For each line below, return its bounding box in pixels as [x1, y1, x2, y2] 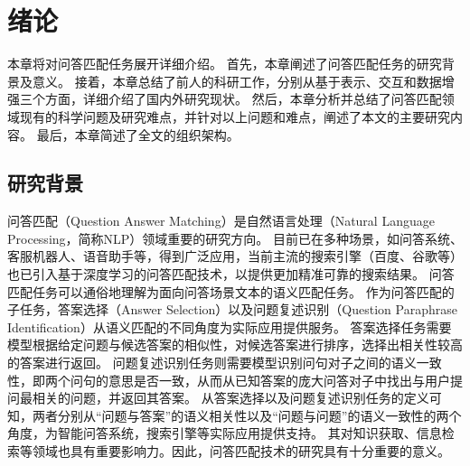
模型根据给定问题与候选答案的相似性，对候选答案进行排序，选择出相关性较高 [7, 335, 463, 354]
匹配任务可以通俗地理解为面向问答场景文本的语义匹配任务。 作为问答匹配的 [7, 282, 455, 301]
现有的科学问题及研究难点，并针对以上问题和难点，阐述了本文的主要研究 [19, 107, 450, 126]
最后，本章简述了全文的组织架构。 [36, 125, 240, 144]
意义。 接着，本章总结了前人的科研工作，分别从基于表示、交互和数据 [32, 71, 442, 90]
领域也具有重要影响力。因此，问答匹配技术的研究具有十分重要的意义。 [32, 442, 450, 461]
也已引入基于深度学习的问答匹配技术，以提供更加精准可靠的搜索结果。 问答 [7, 265, 455, 284]
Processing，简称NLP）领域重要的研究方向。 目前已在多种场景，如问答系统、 [7, 228, 463, 247]
